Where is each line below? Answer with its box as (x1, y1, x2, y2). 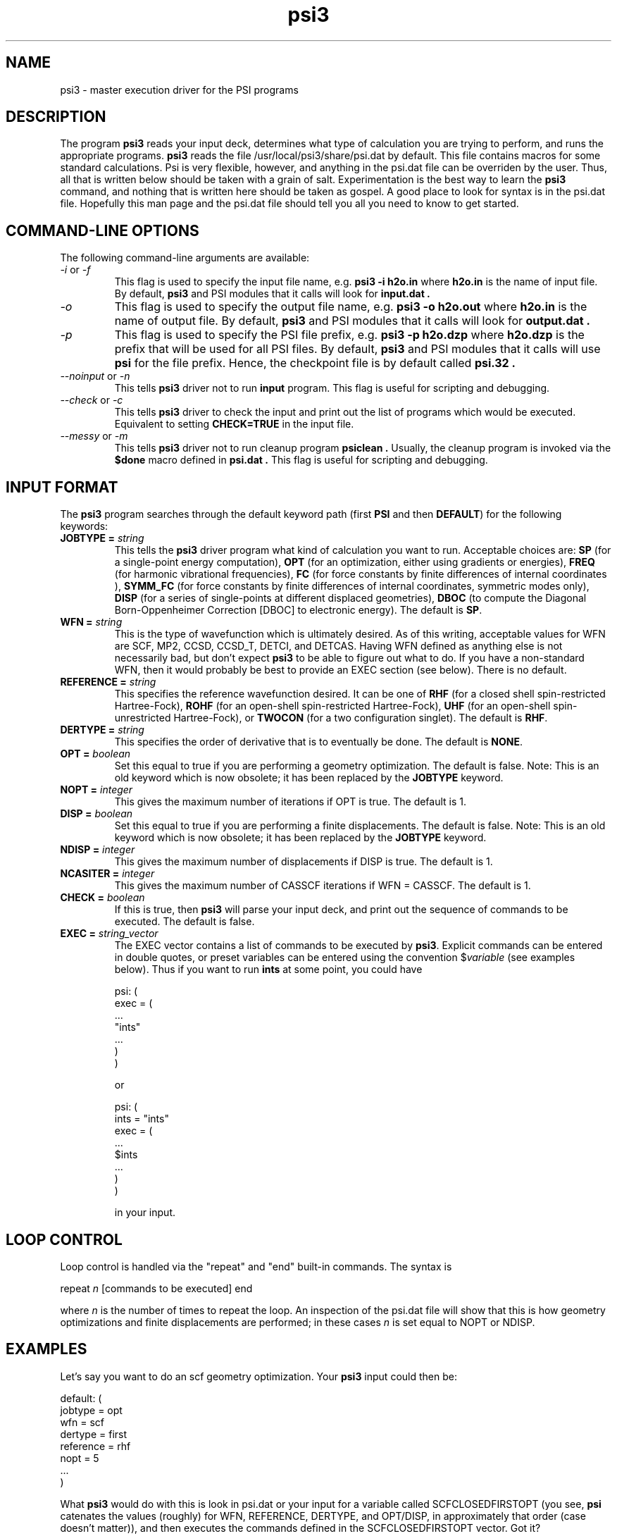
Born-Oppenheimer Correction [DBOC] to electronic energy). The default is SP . (114, 604, 482, 617)
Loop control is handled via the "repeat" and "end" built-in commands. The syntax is (60, 1260, 452, 1272)
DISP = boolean (60, 807, 133, 820)
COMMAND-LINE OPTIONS (6, 221, 199, 240)
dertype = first (60, 1427, 127, 1440)
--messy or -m (60, 430, 128, 442)
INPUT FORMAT (6, 478, 118, 496)
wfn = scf (60, 1416, 105, 1428)
